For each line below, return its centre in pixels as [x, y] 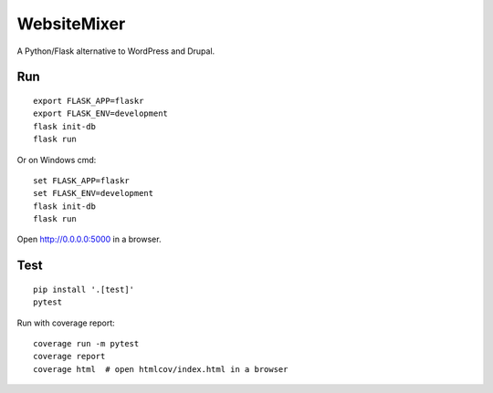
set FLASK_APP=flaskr [81, 181]
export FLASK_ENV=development [101, 114]
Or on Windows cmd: [57, 160]
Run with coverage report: [66, 323]
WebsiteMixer [71, 24]
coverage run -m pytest [86, 344]
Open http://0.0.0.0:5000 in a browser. [89, 239]
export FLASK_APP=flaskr [89, 101]
